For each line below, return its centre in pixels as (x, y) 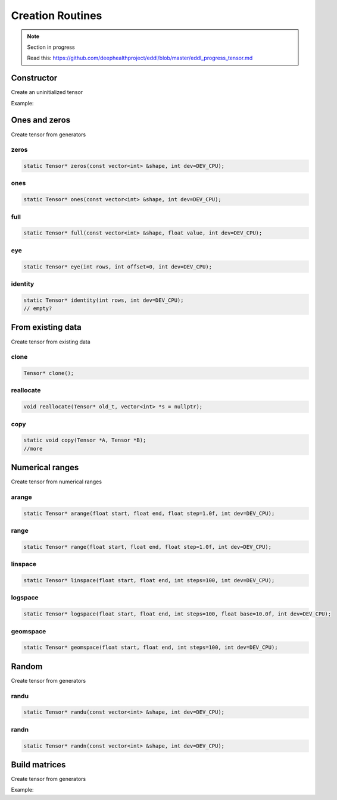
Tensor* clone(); (49, 373)
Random (27, 666)
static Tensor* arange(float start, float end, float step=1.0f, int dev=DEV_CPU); (149, 513)
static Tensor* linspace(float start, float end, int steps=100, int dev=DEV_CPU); (149, 581)
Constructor (34, 78)
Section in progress (51, 47)
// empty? (38, 309)
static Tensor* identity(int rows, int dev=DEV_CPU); (104, 300)
